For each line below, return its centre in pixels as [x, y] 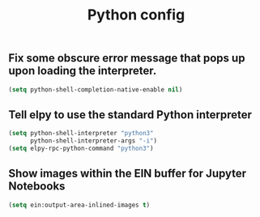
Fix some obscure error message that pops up [127, 58]
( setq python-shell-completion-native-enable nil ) [96, 89]
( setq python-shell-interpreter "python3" [81, 134]
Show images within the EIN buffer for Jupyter [128, 174]
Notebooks [37, 187]
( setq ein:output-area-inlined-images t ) [79, 205]
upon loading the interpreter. [83, 71]
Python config [136, 15]
